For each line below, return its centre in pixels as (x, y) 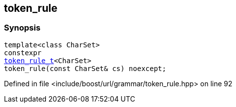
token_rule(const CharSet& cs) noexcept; (85, 68)
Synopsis (22, 28)
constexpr (23, 53)
